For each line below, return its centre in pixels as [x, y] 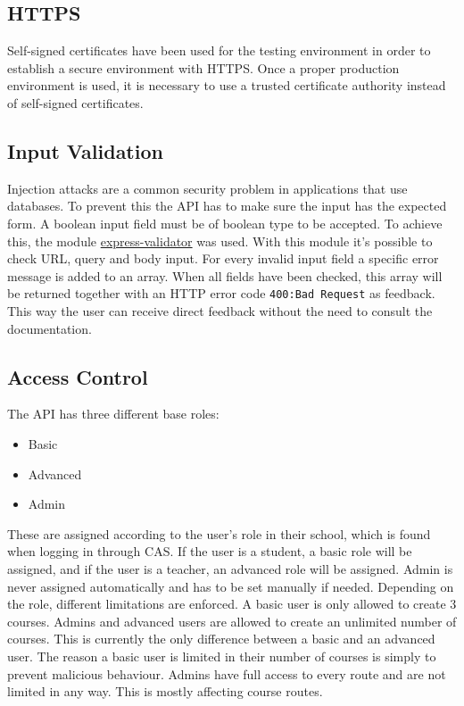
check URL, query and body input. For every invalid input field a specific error [223, 258]
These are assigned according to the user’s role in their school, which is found [219, 533]
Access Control [78, 376]
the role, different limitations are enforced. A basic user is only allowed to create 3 [232, 604]
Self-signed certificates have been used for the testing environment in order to [219, 50]
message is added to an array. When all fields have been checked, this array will [225, 275]
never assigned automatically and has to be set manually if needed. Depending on [231, 586]
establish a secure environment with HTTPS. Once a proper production [203, 67]
